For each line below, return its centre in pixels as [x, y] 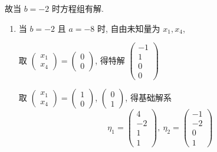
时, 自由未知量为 [129, 28]
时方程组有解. [78, 8]
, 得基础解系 [148, 98]
